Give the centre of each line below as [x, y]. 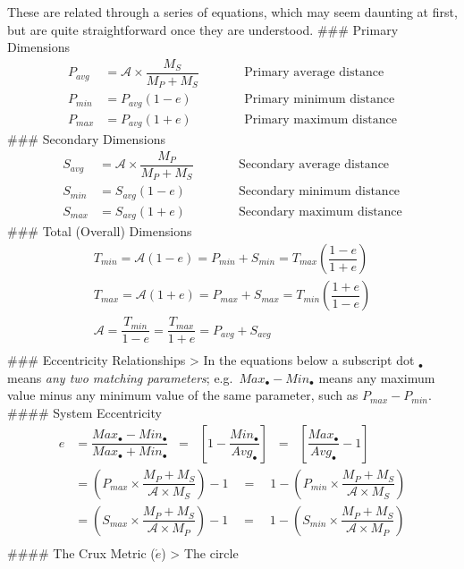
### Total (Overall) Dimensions [100, 231]
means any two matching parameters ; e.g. [120, 377]
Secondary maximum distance [320, 212]
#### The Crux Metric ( [81, 552]
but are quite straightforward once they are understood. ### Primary [203, 29]
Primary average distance [314, 73]
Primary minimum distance [320, 100]
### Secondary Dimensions [86, 139]
